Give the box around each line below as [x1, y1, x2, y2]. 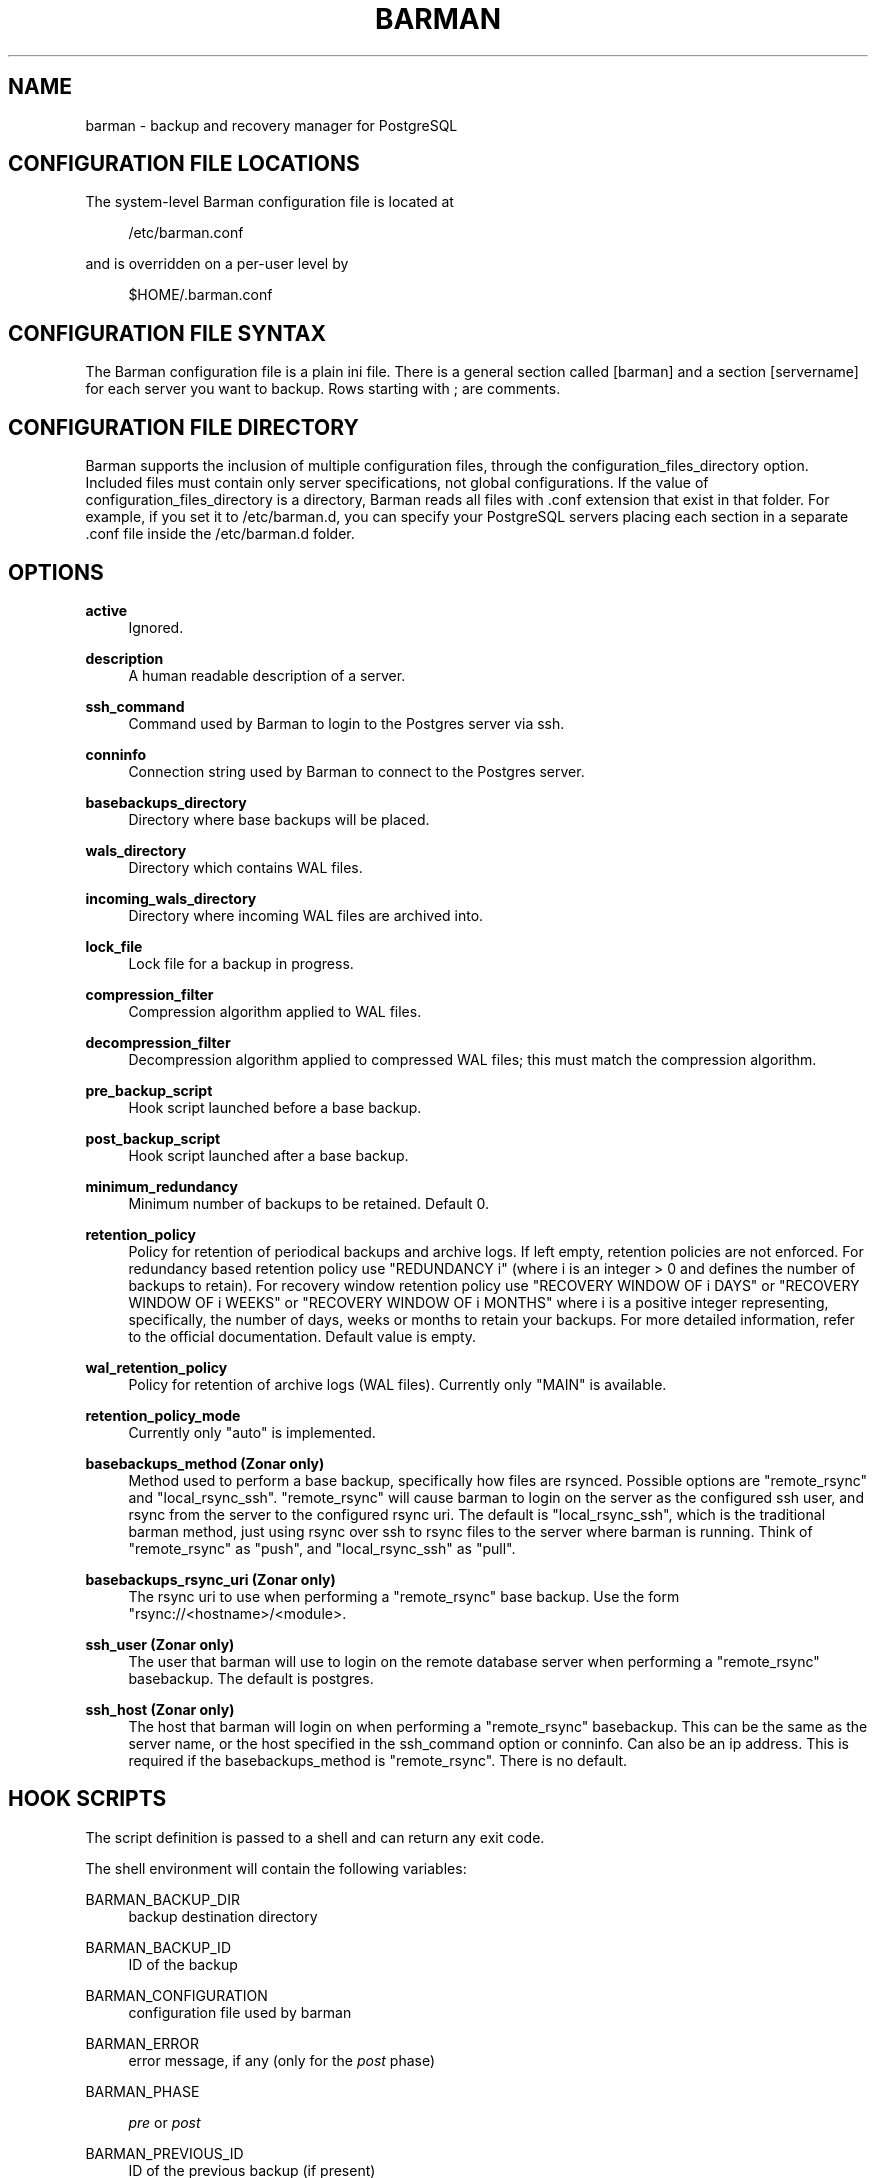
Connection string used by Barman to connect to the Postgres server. [128, 762, 585, 780]
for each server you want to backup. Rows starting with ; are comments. [85, 380, 561, 398]
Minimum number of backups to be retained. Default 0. [128, 1194, 490, 1212]
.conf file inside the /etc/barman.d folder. [85, 525, 355, 543]
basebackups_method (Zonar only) [85, 1454, 325, 1472]
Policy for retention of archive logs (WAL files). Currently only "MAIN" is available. [128, 1375, 667, 1393]
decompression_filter [85, 1033, 231, 1051]
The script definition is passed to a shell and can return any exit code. [85, 1828, 545, 1846]
